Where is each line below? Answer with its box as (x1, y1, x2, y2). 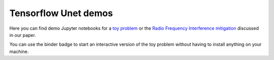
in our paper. (9, 32, 37, 38)
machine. (9, 48, 29, 54)
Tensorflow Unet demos (9, 8, 113, 19)
